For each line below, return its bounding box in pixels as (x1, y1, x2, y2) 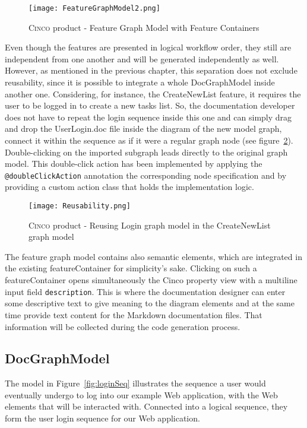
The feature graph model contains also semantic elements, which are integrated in (5, 250, 302, 262)
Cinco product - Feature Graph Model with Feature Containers (29, 21, 259, 33)
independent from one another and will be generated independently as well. (5, 52, 279, 65)
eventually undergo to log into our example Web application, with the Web (5, 388, 278, 401)
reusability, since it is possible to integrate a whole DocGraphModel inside (5, 76, 275, 88)
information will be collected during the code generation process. (5, 320, 240, 332)
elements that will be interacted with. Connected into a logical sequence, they (5, 400, 288, 413)
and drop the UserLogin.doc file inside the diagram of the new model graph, (5, 122, 282, 135)
